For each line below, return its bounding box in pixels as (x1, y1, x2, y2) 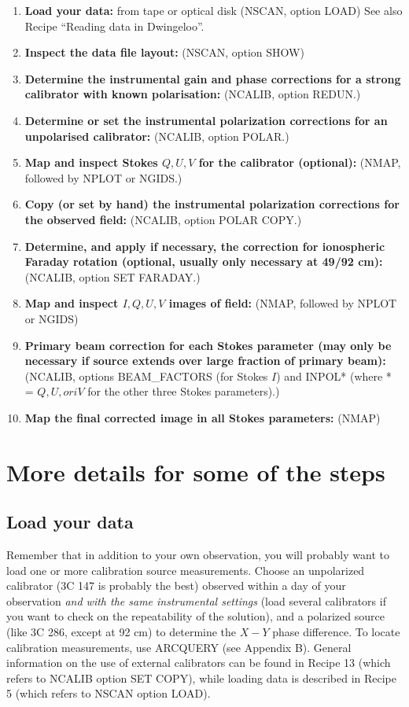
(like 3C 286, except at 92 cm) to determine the (6, 624, 237, 640)
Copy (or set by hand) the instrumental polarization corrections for (24, 196, 400, 212)
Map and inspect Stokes (24, 154, 158, 171)
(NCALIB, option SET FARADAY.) (24, 268, 201, 285)
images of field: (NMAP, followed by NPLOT (168, 295, 397, 311)
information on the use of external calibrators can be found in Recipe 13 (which (6, 654, 391, 671)
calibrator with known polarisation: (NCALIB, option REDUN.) (24, 86, 361, 102)
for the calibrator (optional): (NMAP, (198, 154, 401, 171)
